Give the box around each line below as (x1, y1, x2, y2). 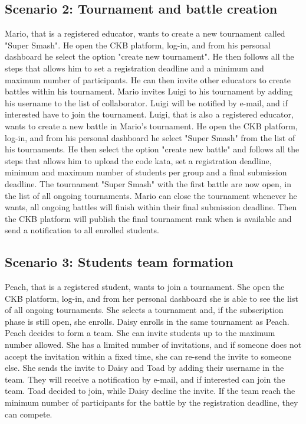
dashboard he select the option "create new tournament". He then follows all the (5, 50, 294, 63)
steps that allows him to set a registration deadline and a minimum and (5, 61, 264, 74)
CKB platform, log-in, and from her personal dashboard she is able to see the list (5, 292, 298, 304)
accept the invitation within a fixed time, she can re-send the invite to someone (5, 350, 291, 362)
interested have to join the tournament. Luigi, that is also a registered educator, (5, 108, 294, 120)
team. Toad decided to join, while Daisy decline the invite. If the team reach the (5, 384, 295, 397)
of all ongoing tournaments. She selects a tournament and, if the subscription (5, 304, 284, 316)
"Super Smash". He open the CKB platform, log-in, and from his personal (5, 38, 271, 51)
